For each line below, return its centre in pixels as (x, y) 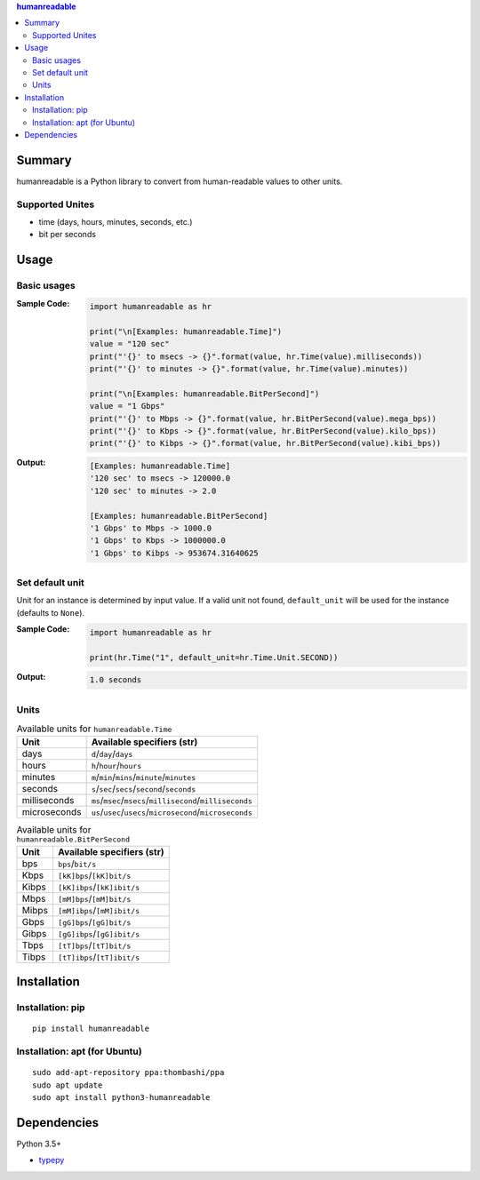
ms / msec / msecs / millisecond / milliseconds (172, 801)
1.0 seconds (116, 680)
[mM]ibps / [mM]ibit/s (99, 910)
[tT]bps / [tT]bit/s (95, 945)
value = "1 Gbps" (127, 406)
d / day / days (112, 753)
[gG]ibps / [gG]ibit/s (99, 933)
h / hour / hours (116, 766)
